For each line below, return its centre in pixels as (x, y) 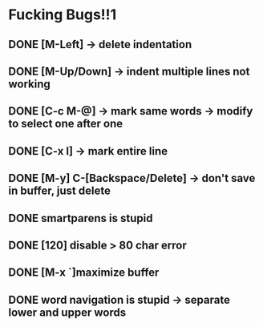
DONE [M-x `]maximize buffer (84, 273)
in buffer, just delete (59, 191)
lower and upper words (67, 312)
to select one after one (65, 124)
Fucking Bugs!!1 (63, 15)
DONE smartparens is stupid (81, 218)
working (29, 84)
